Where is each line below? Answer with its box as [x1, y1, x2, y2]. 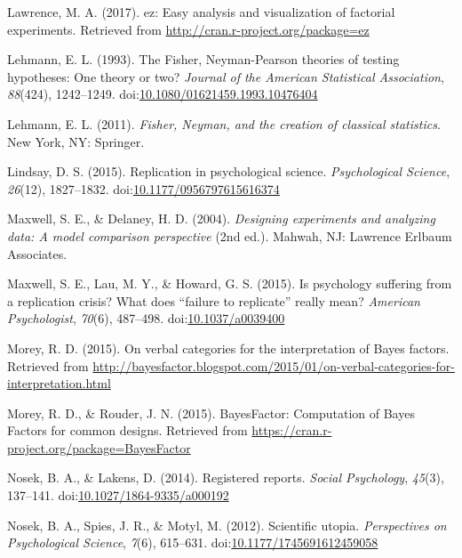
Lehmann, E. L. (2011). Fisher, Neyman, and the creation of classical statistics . [7, 114, 441, 133]
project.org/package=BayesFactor [7, 438, 191, 457]
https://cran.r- [251, 421, 332, 440]
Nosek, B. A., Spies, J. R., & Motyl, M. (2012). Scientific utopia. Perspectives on [7, 515, 447, 534]
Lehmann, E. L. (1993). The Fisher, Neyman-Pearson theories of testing [7, 50, 400, 69]
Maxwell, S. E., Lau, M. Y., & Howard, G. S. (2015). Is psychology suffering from [7, 274, 452, 293]
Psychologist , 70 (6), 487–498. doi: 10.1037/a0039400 [7, 309, 285, 328]
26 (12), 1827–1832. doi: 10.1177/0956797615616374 [7, 179, 280, 198]
